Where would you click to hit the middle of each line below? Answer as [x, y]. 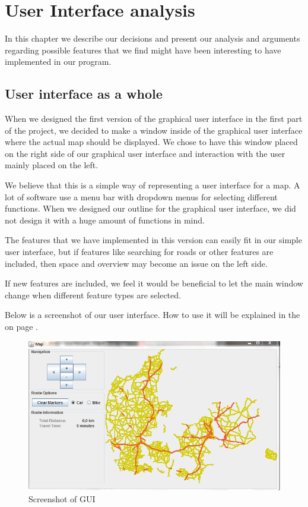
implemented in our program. [58, 62]
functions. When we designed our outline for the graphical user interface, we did [150, 208]
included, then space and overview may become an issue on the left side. [136, 263]
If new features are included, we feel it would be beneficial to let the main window [154, 283]
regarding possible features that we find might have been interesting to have [143, 50]
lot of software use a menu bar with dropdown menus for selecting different [141, 196]
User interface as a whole [84, 94]
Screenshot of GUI [62, 498]
